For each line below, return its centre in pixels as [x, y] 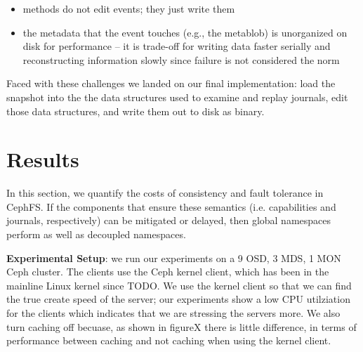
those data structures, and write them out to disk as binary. [136, 111]
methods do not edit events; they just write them [129, 8]
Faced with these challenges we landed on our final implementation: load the [171, 83]
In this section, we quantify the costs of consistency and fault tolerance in [165, 193]
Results [43, 159]
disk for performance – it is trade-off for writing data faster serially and [177, 46]
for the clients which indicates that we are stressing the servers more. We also [173, 313]
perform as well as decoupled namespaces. [96, 234]
